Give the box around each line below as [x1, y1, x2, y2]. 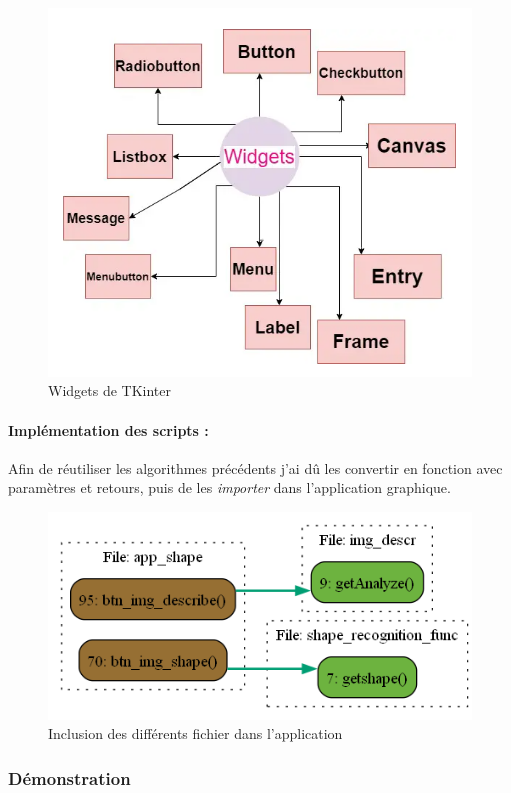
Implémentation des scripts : [8, 419, 209, 440]
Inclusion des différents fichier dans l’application [48, 723, 343, 744]
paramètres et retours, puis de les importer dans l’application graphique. [8, 477, 451, 498]
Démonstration [8, 765, 131, 790]
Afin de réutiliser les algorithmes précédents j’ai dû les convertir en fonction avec [8, 457, 503, 478]
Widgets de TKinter [48, 380, 172, 401]
